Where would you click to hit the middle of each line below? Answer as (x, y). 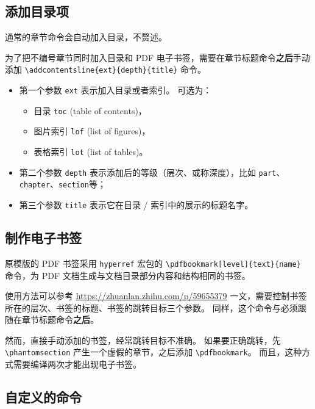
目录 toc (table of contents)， (90, 110)
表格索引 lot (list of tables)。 (91, 152)
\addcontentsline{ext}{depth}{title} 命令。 (115, 69)
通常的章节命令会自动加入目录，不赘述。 (86, 37)
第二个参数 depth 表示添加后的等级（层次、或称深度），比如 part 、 (152, 172)
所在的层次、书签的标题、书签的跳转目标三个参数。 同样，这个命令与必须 (151, 307)
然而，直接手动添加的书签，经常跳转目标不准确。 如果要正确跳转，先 (143, 340)
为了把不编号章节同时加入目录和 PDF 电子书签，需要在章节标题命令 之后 (149, 57)
